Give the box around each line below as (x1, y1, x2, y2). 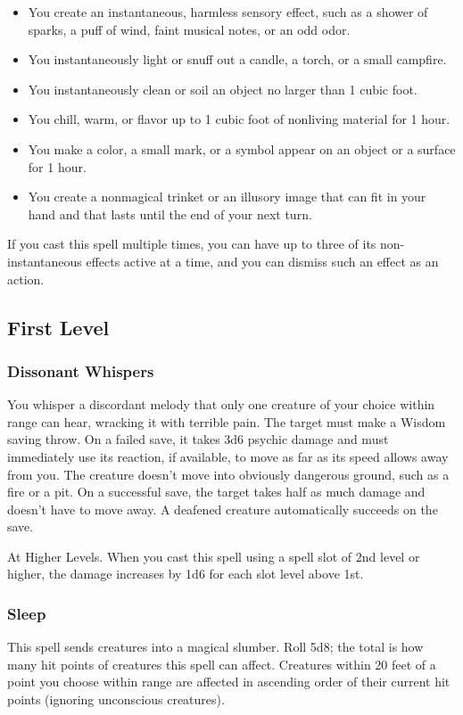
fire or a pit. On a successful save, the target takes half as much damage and (7, 482, 426, 501)
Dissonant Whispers (7, 359, 154, 382)
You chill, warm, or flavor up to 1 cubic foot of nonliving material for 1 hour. (28, 110, 451, 128)
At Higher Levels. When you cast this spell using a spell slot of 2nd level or (7, 547, 420, 565)
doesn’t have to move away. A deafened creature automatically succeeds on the (7, 499, 438, 518)
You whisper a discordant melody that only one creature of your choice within (7, 395, 435, 414)
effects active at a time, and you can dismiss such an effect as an (86, 251, 439, 270)
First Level (7, 313, 110, 341)
